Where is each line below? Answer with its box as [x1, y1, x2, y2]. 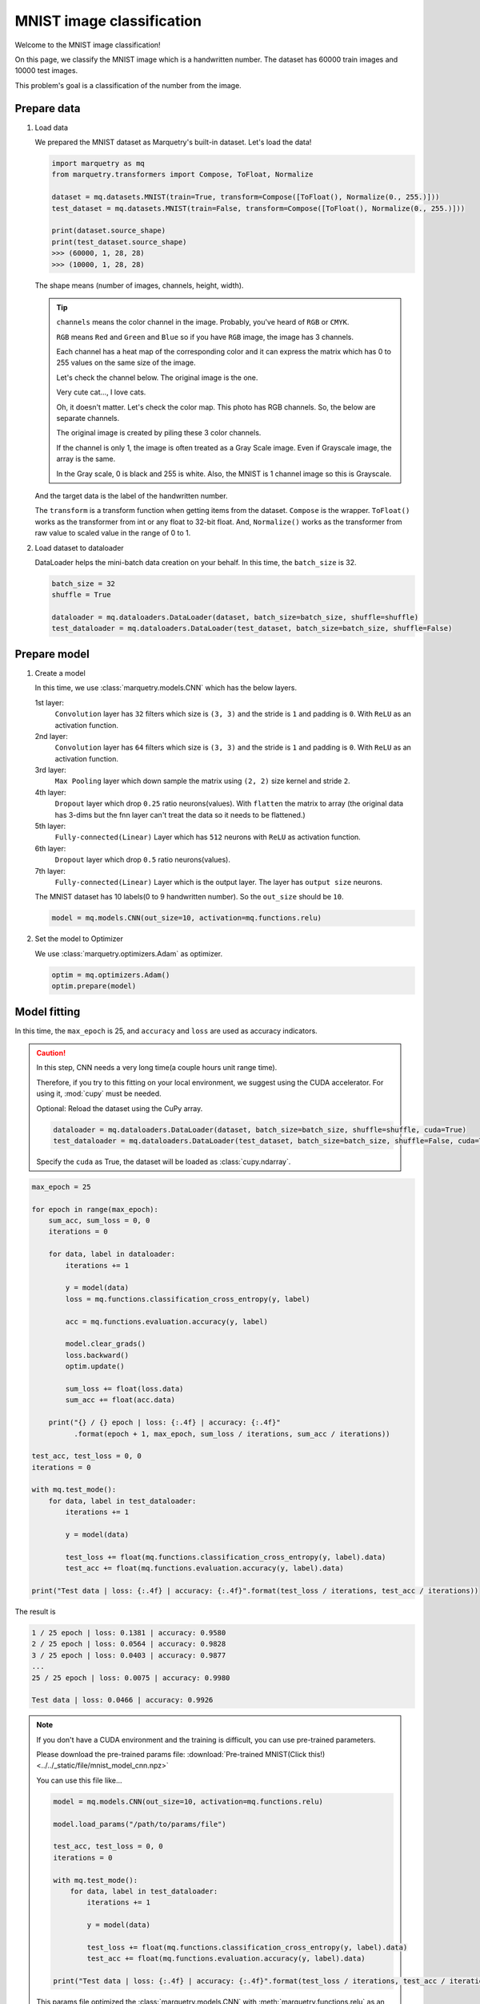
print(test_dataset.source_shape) [51, 237, 187, 246]
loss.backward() [65, 1351, 130, 1360]
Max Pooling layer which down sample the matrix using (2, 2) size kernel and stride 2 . [54, 776, 351, 786]
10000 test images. [14, 66, 78, 75]
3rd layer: [34, 766, 67, 775]
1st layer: [34, 697, 64, 707]
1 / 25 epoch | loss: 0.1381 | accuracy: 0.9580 [31, 1628, 226, 1637]
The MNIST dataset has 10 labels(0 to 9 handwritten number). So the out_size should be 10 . [34, 892, 344, 902]
